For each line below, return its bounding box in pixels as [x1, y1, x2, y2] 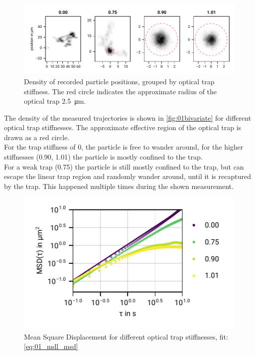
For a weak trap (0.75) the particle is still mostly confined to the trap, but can [4, 161, 244, 172]
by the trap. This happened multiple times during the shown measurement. [4, 180, 234, 191]
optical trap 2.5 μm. [24, 96, 86, 106]
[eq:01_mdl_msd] [24, 341, 78, 352]
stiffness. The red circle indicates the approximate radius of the [24, 86, 217, 96]
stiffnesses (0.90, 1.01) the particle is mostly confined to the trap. [4, 152, 203, 162]
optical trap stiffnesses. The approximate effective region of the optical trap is [4, 122, 242, 133]
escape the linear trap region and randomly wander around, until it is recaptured [4, 171, 251, 181]
